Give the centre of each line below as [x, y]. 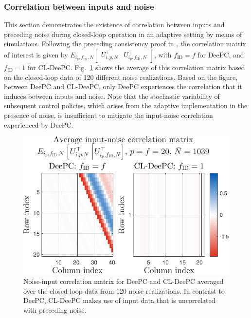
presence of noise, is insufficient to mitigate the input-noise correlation [108, 115]
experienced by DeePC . [39, 124]
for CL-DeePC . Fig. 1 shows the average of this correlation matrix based [136, 67]
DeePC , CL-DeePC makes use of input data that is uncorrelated [119, 300]
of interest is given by [36, 55]
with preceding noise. [55, 309]
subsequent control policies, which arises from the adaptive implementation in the [126, 105]
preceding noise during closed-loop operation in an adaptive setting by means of [123, 34]
